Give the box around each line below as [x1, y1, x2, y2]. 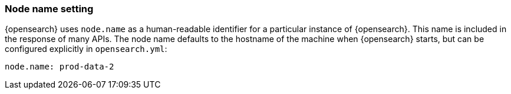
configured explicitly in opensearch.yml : [5, 44, 167, 54]
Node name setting [5, 3, 94, 15]
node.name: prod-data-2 [5, 62, 114, 72]
